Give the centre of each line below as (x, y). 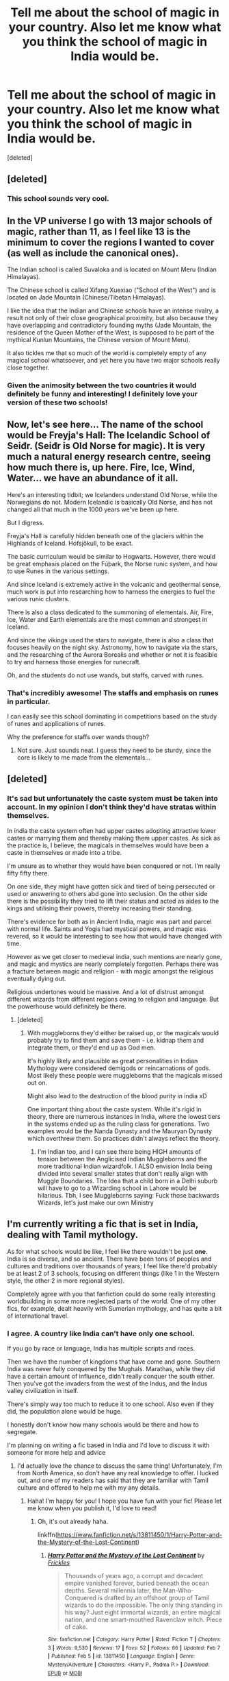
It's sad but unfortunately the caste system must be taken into (113, 799)
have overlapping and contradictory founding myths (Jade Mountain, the (109, 325)
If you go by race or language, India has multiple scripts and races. (101, 1348)
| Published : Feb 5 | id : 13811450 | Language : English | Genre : (121, 1656)
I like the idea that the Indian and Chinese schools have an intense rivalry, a (113, 311)
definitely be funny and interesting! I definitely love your (103, 394)
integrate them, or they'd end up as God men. (91, 1048)
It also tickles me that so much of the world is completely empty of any (107, 353)
